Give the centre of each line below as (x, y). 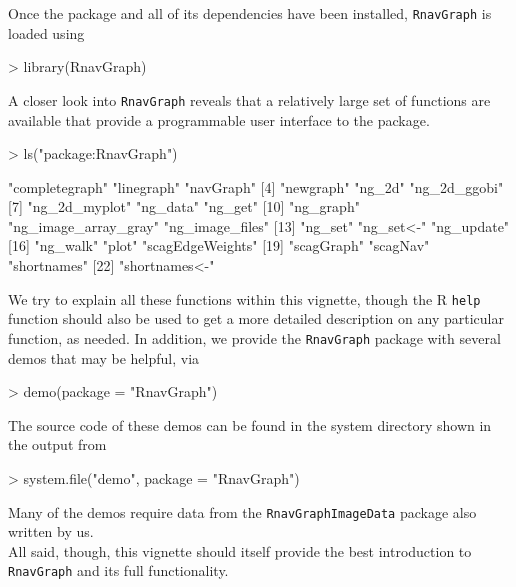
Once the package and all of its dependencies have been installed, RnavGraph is (250, 13)
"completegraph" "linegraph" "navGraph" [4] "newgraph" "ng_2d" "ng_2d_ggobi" (256, 186)
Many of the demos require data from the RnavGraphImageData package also (242, 511)
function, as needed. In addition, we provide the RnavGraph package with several (254, 337)
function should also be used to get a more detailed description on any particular (256, 318)
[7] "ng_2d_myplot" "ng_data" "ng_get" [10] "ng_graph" (184, 206)
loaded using (46, 32)
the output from (57, 444)
